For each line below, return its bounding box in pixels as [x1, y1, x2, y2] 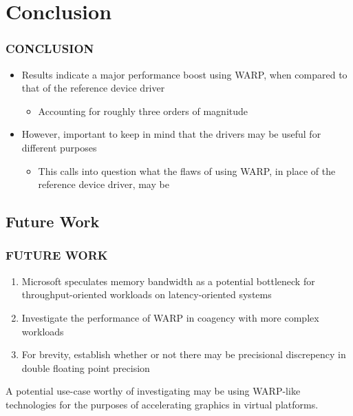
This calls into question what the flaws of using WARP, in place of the [38, 163, 336, 178]
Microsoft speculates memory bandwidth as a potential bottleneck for [21, 273, 315, 288]
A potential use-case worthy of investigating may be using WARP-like [6, 384, 301, 398]
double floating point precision [21, 360, 150, 375]
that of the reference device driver [21, 81, 165, 95]
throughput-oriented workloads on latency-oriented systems [21, 287, 272, 302]
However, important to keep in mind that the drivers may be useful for [21, 127, 321, 141]
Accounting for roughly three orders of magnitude [38, 103, 248, 118]
